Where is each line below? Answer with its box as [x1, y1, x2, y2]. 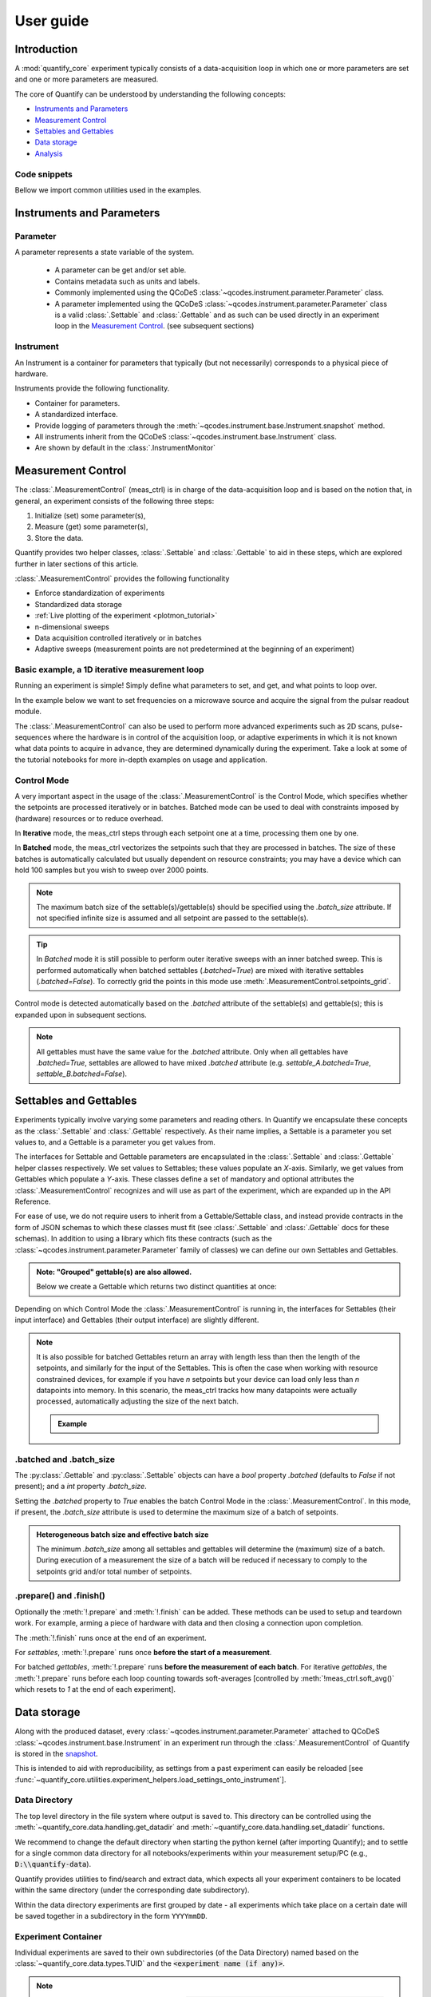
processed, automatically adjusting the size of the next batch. [36, 1396, 239, 1406]
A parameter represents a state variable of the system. [14, 248, 195, 257]
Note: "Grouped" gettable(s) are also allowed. [36, 1267, 192, 1276]
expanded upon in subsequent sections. [14, 1010, 147, 1019]
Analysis [34, 149, 63, 158]
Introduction [14, 42, 78, 56]
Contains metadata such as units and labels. [54, 276, 200, 286]
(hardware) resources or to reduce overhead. [14, 813, 164, 823]
